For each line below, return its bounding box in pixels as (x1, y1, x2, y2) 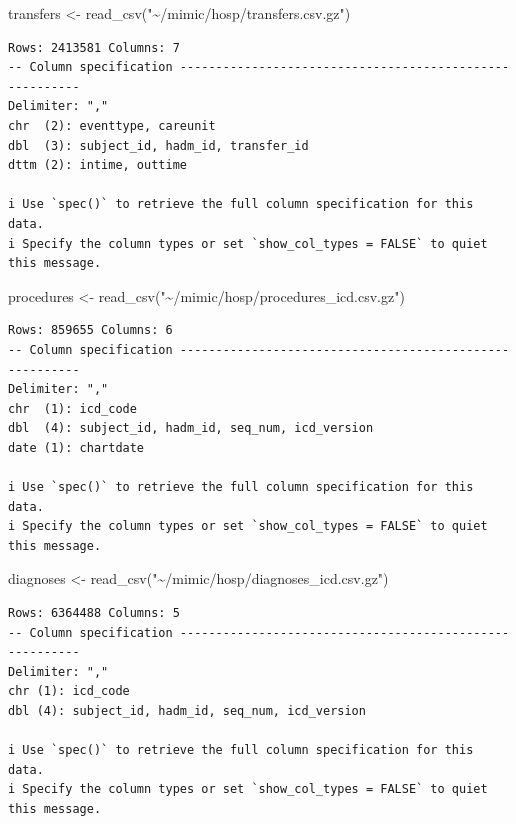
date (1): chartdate (8, 440, 145, 455)
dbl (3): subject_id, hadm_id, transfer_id (8, 138, 309, 153)
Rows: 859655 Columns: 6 (8, 323, 173, 338)
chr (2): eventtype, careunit (8, 118, 216, 133)
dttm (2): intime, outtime (8, 158, 187, 173)
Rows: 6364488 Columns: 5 (8, 606, 180, 621)
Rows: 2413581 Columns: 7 (8, 40, 180, 55)
